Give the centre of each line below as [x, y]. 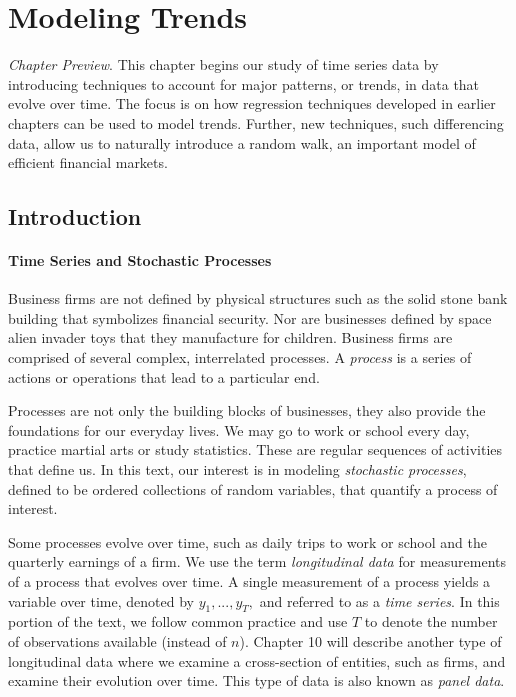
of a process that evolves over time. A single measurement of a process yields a [249, 580]
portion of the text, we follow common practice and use [178, 621]
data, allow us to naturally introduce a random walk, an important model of [242, 142]
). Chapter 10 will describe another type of [370, 640]
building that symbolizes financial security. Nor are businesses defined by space [250, 317]
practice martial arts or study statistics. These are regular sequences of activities [255, 449]
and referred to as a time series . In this [379, 600]
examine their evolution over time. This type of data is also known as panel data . [256, 680]
